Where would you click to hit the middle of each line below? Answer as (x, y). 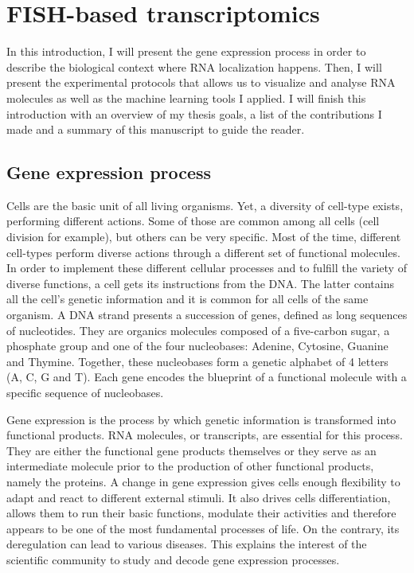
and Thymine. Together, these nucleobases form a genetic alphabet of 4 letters (197, 361)
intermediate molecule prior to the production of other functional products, (190, 466)
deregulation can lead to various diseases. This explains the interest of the (187, 544)
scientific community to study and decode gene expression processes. (173, 559)
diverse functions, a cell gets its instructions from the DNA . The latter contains (200, 283)
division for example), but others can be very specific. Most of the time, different (204, 237)
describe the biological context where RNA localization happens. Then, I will (194, 66)
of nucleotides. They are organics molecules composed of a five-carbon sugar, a (198, 330)
